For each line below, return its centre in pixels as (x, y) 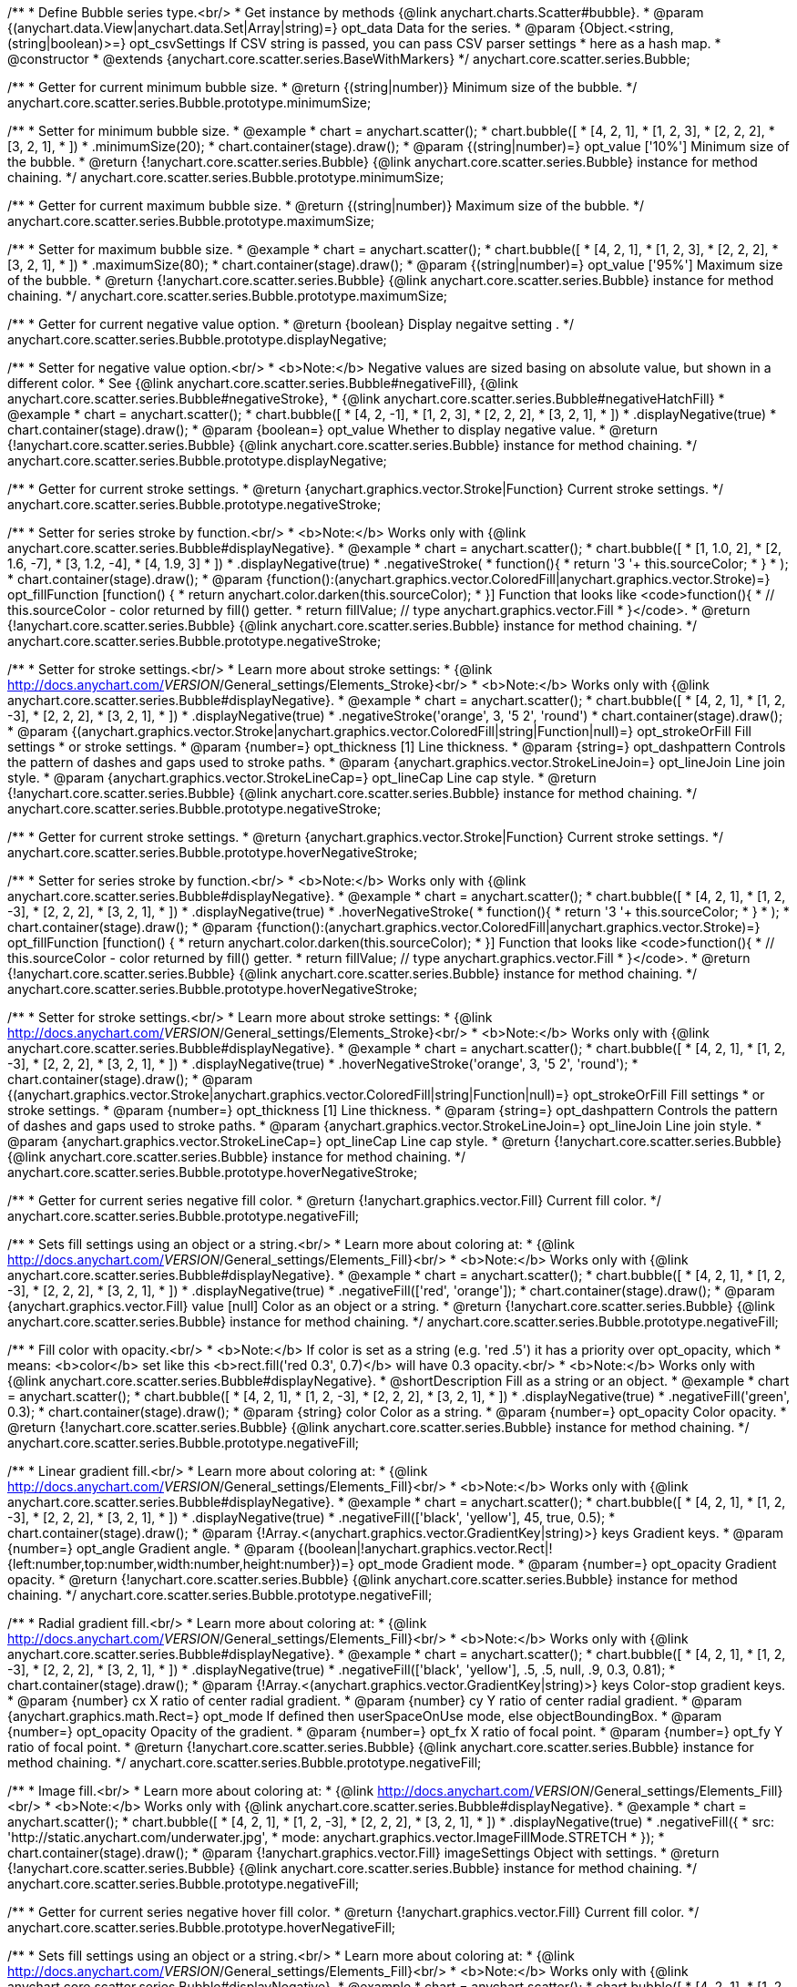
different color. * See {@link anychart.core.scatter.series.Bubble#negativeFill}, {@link (263, 383)
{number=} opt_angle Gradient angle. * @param (151, 1548)
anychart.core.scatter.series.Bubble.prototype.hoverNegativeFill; (202, 1927)
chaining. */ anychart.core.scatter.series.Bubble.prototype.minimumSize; (226, 177)
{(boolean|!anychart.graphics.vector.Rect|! (425, 1548)
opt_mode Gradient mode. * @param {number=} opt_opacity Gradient (567, 1564)
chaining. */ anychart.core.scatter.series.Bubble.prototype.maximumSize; (228, 296)
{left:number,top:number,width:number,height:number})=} (181, 1564)
